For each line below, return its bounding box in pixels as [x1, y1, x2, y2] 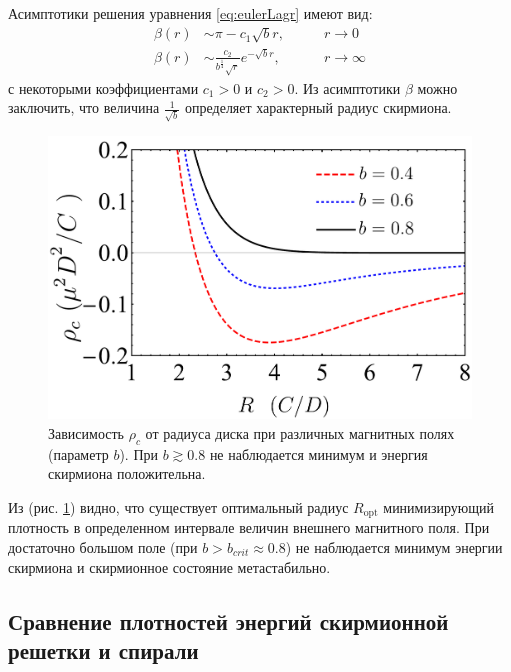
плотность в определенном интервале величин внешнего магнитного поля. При [8, 517, 490, 538]
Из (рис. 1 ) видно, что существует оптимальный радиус [8, 496, 349, 517]
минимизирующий [383, 496, 495, 517]
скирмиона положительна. [48, 463, 206, 484]
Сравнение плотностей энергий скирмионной [8, 605, 449, 636]
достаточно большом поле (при [8, 536, 198, 557]
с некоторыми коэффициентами [8, 77, 199, 98]
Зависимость [48, 422, 124, 443]
